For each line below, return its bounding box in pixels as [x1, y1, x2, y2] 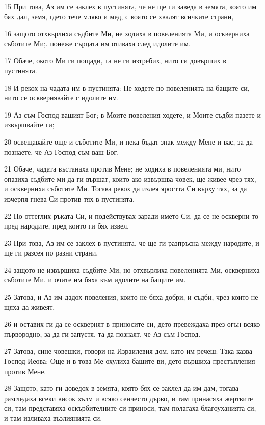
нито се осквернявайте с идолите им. [4, 92, 119, 103]
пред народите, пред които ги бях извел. [4, 220, 129, 231]
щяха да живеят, [4, 301, 55, 312]
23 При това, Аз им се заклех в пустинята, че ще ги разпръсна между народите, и [4, 237, 259, 248]
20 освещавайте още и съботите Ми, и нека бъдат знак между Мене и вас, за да [4, 136, 253, 147]
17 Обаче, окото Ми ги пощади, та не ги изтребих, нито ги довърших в [4, 55, 226, 66]
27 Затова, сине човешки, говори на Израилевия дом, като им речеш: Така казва [4, 346, 252, 356]
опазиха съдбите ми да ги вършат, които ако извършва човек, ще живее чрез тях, [4, 173, 256, 184]
